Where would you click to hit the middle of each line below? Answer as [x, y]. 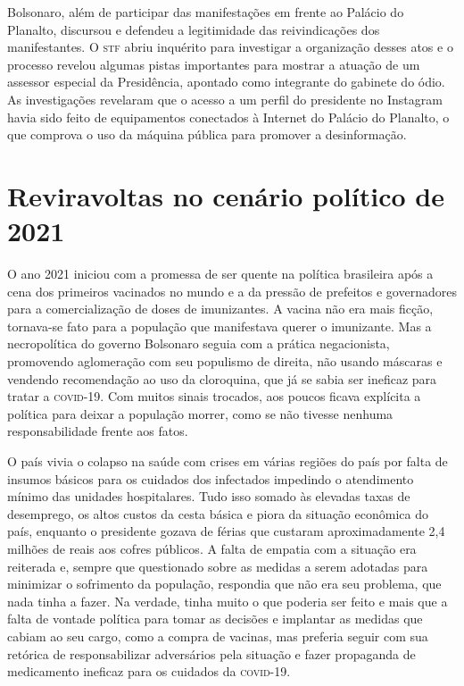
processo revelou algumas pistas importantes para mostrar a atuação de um [214, 64]
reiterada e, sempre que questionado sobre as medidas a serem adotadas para [218, 566]
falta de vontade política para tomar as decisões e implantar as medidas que [215, 619]
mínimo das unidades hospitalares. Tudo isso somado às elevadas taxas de [209, 496]
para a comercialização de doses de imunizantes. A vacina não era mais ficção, [220, 309]
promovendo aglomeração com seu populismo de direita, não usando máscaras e [225, 361]
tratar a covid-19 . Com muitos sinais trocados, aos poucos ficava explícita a [214, 396]
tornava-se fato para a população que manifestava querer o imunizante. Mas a [220, 326]
